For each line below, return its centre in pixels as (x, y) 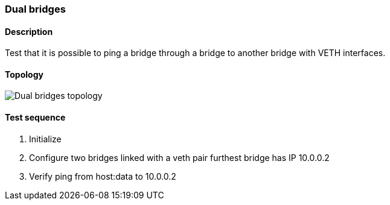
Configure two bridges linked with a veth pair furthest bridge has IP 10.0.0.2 (179, 157)
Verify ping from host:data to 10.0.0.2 (103, 176)
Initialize (45, 139)
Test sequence (35, 118)
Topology (24, 74)
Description (29, 31)
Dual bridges (35, 9)
